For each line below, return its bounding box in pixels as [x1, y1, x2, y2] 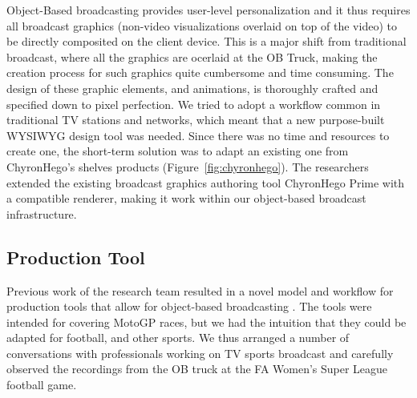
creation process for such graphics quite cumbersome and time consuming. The [6, 64, 394, 81]
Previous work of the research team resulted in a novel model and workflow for [6, 282, 394, 299]
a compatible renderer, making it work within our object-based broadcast [6, 190, 366, 207]
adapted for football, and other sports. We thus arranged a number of [6, 329, 350, 346]
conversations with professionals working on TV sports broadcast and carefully [6, 344, 394, 361]
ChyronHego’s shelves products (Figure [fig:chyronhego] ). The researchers [6, 158, 369, 175]
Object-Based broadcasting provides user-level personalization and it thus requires [6, 2, 411, 18]
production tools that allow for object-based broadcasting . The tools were [6, 298, 372, 315]
